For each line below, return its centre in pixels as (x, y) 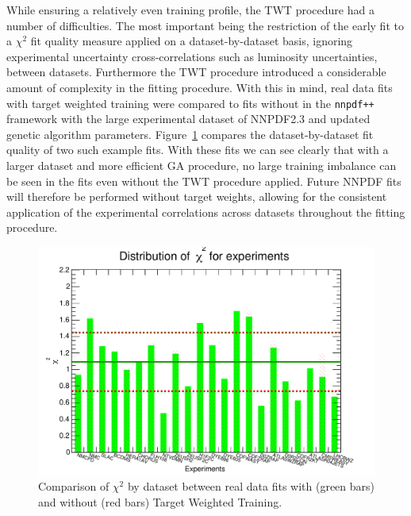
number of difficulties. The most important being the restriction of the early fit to (205, 25)
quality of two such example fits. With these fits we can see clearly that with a (198, 150)
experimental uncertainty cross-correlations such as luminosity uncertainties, (192, 56)
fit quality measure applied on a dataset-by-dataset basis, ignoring (192, 41)
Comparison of (74, 486)
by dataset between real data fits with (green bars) (251, 486)
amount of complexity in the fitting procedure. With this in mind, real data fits (200, 87)
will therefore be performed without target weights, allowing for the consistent (197, 196)
